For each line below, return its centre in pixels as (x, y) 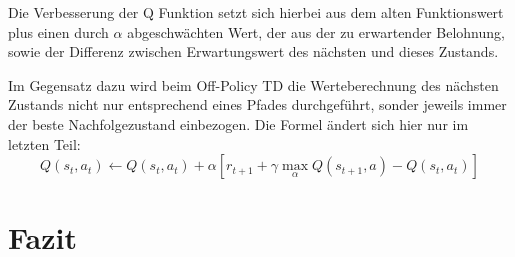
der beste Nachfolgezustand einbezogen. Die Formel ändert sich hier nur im (238, 123)
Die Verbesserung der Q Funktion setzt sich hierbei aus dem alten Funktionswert (256, 12)
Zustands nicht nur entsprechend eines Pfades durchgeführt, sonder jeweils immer (257, 104)
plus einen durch (58, 31)
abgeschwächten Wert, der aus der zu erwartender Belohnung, (316, 31)
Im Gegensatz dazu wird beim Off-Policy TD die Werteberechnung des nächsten (253, 84)
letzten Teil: (44, 143)
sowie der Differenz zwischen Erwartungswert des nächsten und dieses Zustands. (253, 51)
